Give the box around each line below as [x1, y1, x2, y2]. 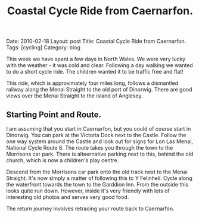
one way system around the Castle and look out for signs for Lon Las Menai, [6, 138, 194, 145]
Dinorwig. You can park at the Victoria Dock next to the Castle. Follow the [6, 132, 186, 138]
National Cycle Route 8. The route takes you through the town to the [6, 144, 173, 151]
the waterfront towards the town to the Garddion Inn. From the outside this [6, 181, 189, 188]
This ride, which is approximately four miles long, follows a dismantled [6, 80, 179, 87]
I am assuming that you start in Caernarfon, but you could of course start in [6, 125, 191, 132]
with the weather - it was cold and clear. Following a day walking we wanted [6, 62, 194, 69]
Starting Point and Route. [6, 109, 102, 119]
